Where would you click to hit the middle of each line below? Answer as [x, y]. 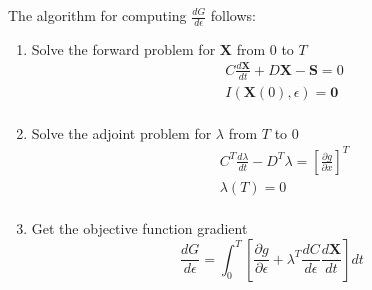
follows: [233, 15]
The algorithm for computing [97, 15]
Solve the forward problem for [123, 48]
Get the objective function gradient [139, 228]
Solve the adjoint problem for [121, 132]
